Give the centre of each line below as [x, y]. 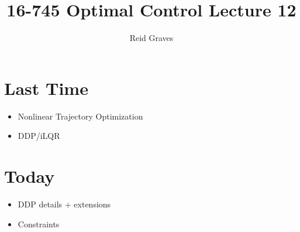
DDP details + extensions [64, 204]
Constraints [39, 224]
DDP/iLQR [39, 136]
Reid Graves [151, 38]
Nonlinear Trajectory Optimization [80, 116]
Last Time [46, 88]
